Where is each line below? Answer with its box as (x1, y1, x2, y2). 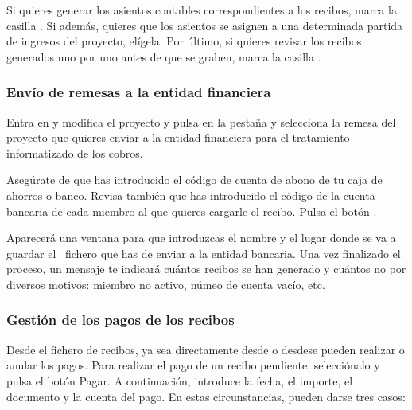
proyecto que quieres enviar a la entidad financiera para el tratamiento (6, 129, 350, 146)
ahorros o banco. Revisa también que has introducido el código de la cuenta (6, 186, 375, 203)
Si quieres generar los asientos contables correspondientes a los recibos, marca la (6, 2, 397, 18)
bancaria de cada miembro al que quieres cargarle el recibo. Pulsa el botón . (6, 202, 377, 219)
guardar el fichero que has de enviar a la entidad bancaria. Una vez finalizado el (6, 244, 401, 261)
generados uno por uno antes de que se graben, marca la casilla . (6, 48, 321, 64)
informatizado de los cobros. (6, 144, 143, 161)
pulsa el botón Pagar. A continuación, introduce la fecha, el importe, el (6, 372, 353, 389)
